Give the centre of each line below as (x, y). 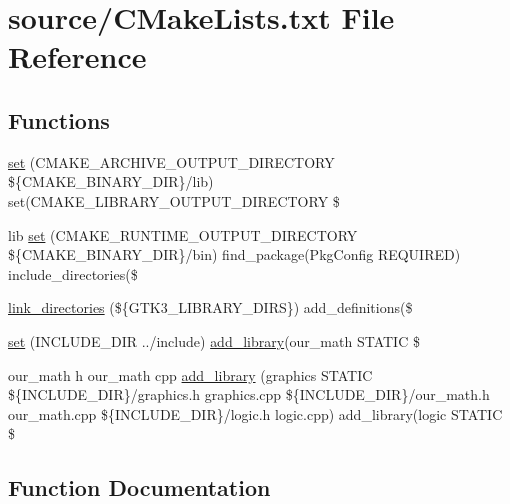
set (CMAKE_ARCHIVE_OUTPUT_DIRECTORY (171, 161)
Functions (59, 119)
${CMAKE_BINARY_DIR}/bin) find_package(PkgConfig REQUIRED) (234, 254)
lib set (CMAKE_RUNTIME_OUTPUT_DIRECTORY (183, 234)
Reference (77, 56)
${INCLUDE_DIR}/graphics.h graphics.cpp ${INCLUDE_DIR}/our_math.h (249, 394)
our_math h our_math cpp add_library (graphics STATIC (190, 374)
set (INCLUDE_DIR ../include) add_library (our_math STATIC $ (214, 340)
